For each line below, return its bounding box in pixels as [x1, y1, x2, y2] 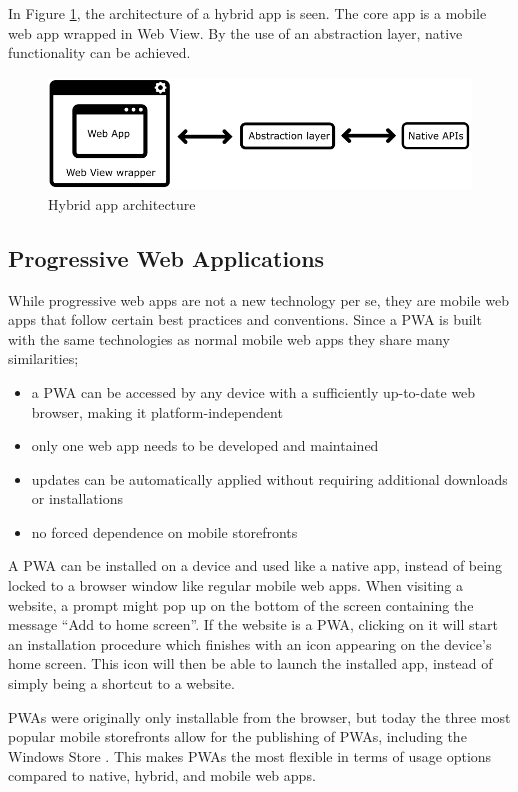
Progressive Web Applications [8, 242, 325, 273]
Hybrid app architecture [48, 193, 196, 214]
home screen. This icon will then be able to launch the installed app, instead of [8, 653, 493, 674]
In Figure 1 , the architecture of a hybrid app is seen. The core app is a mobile [8, 3, 487, 23]
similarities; [8, 348, 79, 369]
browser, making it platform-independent [31, 401, 283, 422]
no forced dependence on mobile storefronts [31, 521, 298, 542]
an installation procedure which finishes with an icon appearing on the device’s [8, 633, 492, 654]
